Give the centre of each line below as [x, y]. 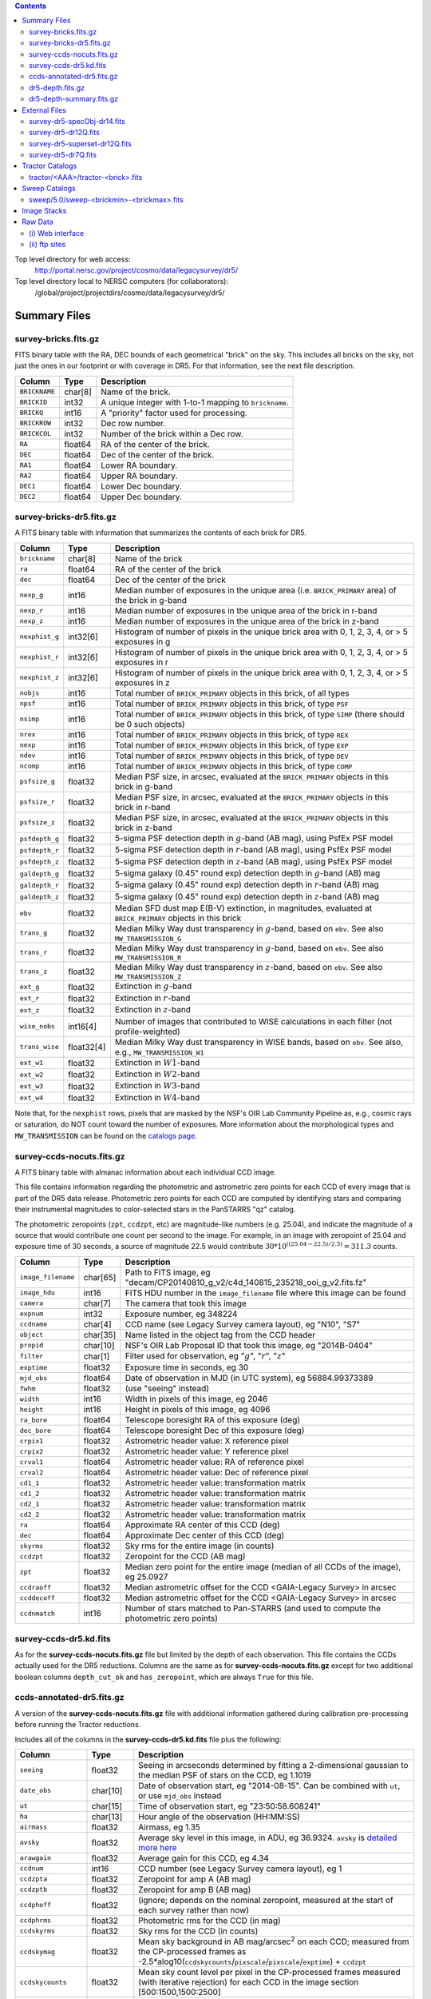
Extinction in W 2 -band [157, 1074]
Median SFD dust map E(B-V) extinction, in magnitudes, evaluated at [243, 908]
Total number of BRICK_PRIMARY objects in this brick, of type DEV [231, 756]
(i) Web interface [57, 233]
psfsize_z [38, 822]
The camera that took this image [186, 1303]
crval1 [32, 1462]
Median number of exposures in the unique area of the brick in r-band [246, 610]
